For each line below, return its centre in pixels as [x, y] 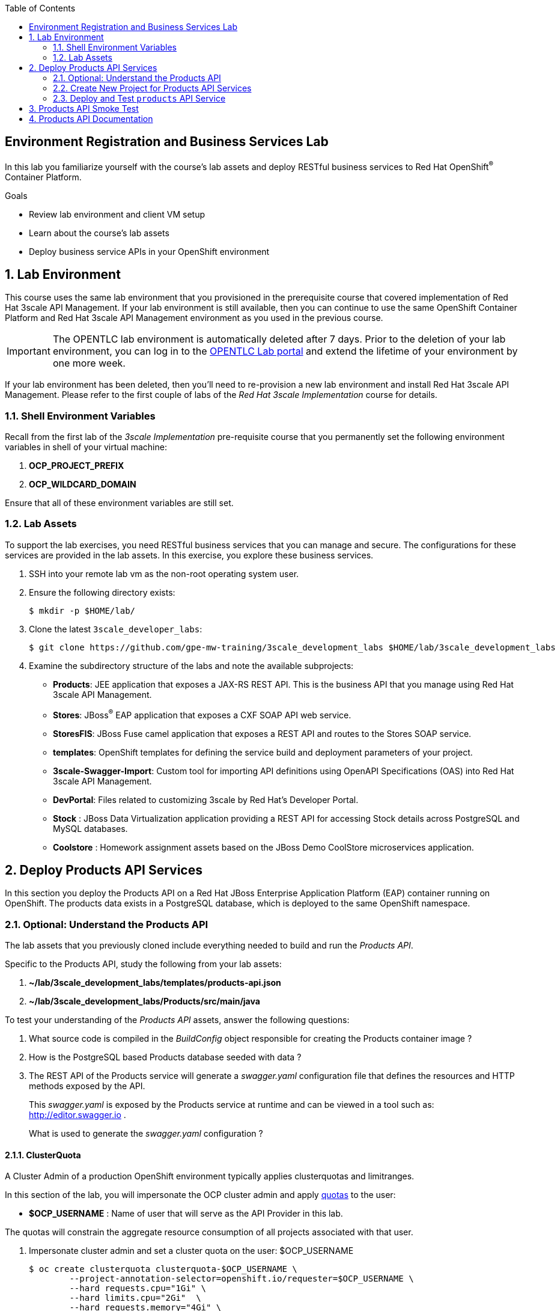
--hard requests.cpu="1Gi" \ [138, 1288]
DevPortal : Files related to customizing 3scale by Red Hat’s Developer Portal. [206, 799]
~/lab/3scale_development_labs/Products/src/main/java [145, 1001]
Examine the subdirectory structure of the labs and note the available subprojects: [191, 665]
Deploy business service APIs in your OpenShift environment [149, 251]
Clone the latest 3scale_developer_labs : [116, 629]
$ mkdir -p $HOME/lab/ [82, 610]
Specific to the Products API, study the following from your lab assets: [143, 964]
